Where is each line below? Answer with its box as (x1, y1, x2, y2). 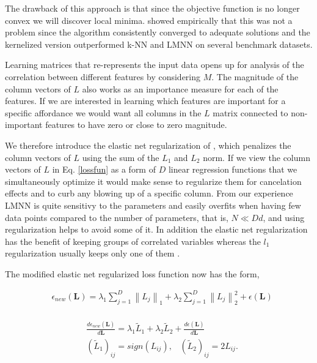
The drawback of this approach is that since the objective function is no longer (5, 2, 300, 14)
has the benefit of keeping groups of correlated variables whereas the (5, 234, 261, 247)
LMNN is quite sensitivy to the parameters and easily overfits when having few (5, 198, 301, 211)
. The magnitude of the (211, 70, 299, 83)
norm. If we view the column (203, 151, 310, 163)
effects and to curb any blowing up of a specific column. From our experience (5, 187, 293, 200)
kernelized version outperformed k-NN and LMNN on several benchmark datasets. (5, 37, 313, 50)
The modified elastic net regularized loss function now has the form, (5, 267, 260, 280)
